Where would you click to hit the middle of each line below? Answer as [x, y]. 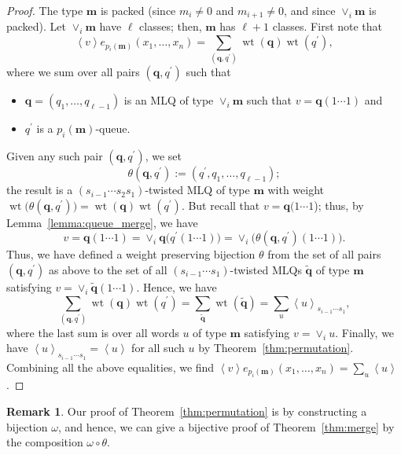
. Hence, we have [177, 286]
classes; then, [171, 26]
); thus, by [339, 205]
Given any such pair [55, 156]
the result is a [40, 190]
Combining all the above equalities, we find [110, 367]
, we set [163, 156]
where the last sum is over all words [93, 332]
